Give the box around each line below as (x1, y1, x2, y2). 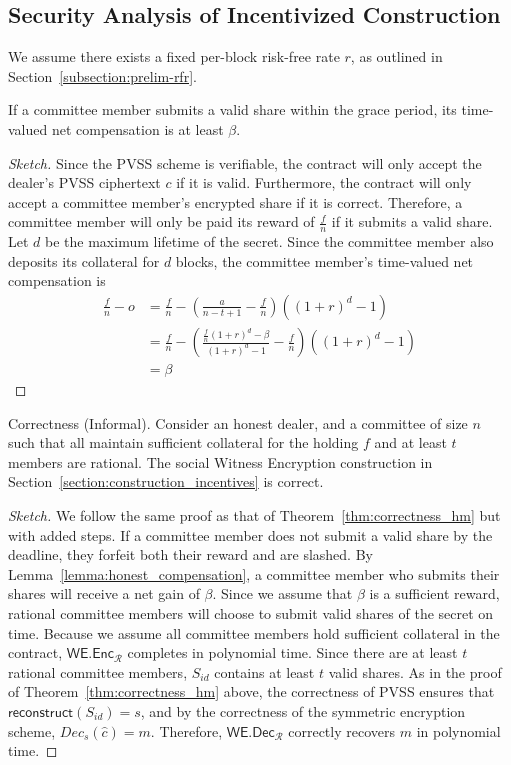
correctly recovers (288, 720, 396, 741)
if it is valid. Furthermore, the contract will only (176, 172, 472, 193)
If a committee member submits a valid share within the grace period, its (8, 99, 457, 120)
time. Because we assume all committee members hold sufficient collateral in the (8, 622, 500, 643)
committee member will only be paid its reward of (8, 211, 315, 232)
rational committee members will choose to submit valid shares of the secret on (8, 603, 494, 623)
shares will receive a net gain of (8, 583, 200, 604)
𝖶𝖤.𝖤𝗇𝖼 (66, 647, 115, 662)
